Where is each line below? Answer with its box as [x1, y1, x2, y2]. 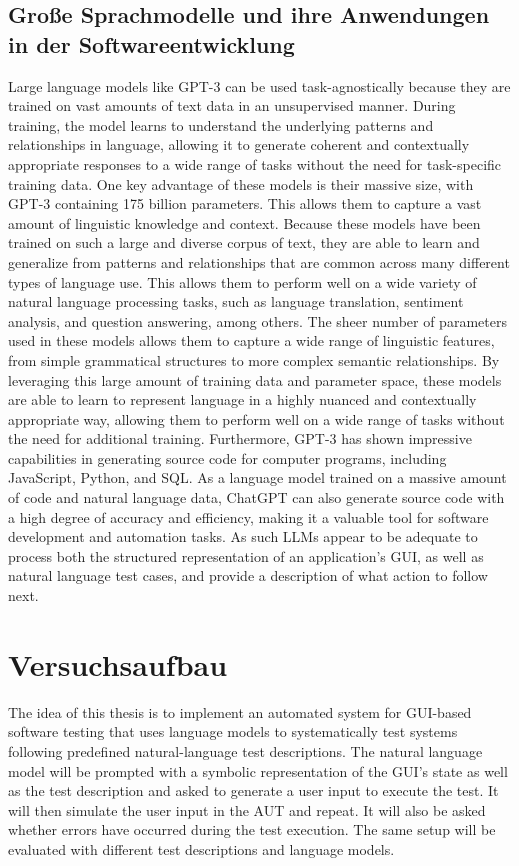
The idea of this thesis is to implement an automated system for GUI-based [8, 701, 472, 722]
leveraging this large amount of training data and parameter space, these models [8, 369, 502, 390]
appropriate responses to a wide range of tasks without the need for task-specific [8, 153, 502, 174]
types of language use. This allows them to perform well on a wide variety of [8, 271, 477, 292]
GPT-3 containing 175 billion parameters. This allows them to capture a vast [8, 193, 482, 214]
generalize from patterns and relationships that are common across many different [8, 251, 510, 272]
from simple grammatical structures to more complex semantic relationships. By [8, 349, 500, 370]
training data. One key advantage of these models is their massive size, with [8, 173, 474, 194]
